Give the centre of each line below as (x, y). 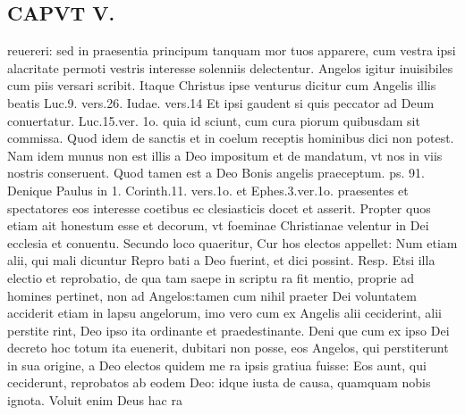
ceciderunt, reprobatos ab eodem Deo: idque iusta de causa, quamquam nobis (219, 382)
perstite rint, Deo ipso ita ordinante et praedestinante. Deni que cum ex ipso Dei (228, 330)
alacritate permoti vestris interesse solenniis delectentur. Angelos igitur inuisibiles (230, 67)
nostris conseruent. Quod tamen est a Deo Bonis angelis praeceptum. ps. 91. (216, 173)
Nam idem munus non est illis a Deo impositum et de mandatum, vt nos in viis (225, 155)
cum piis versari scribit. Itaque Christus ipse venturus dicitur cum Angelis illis (222, 85)
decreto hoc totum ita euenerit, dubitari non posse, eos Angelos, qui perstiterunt (228, 348)
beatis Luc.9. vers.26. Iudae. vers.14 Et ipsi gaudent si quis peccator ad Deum (221, 102)
